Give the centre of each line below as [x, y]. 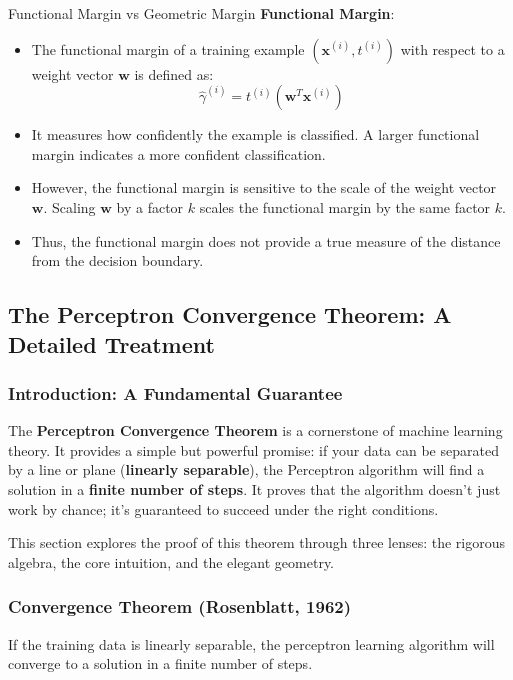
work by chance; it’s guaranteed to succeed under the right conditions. [223, 508]
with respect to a [452, 48]
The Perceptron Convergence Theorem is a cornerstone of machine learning [255, 430]
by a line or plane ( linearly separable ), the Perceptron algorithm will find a [246, 469]
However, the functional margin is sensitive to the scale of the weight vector [264, 187]
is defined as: [174, 73]
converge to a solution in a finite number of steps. [160, 663]
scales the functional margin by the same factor [345, 206]
